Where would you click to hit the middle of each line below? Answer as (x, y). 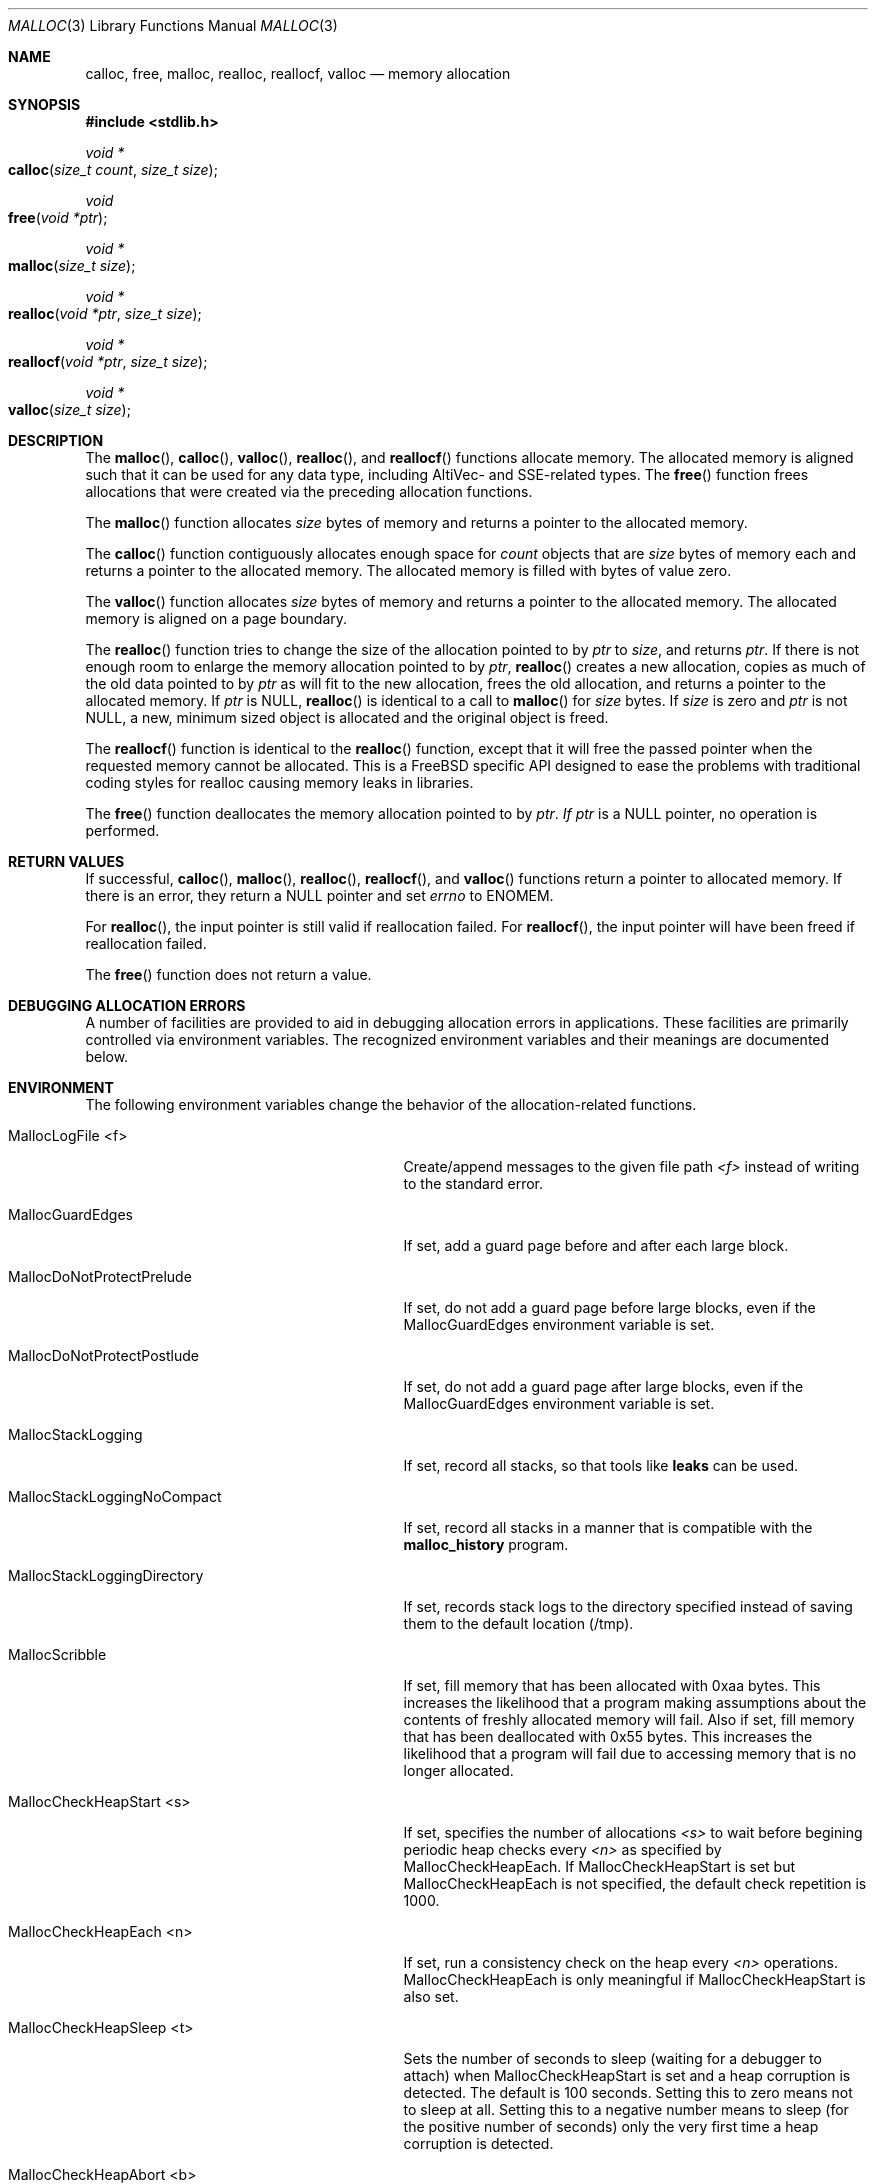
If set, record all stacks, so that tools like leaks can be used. (601, 1465)
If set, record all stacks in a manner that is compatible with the (608, 1527)
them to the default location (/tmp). (518, 1623)
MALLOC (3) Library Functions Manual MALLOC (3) (173, 25)
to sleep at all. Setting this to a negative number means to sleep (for (626, 2109)
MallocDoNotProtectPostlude (103, 1355)
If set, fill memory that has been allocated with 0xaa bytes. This (612, 1685)
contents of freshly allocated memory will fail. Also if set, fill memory (629, 1719)
